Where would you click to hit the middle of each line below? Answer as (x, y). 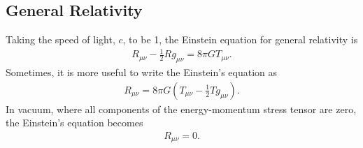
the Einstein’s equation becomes (74, 123)
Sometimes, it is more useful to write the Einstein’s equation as (142, 72)
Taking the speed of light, (60, 39)
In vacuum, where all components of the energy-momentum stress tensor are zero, (181, 109)
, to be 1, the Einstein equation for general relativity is (240, 39)
